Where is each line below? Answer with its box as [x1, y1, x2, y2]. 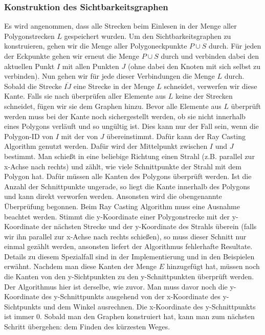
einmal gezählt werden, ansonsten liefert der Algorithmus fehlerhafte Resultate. [4, 241, 253, 252]
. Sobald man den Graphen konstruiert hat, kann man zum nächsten [40, 311, 255, 322]
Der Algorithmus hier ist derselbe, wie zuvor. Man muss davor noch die [4, 281, 228, 292]
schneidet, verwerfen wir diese [164, 80, 257, 91]
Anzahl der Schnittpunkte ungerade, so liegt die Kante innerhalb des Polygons [4, 181, 250, 191]
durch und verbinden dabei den [161, 51, 259, 61]
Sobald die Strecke [4, 80, 62, 91]
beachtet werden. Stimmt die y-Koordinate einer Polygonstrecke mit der [4, 211, 230, 221]
